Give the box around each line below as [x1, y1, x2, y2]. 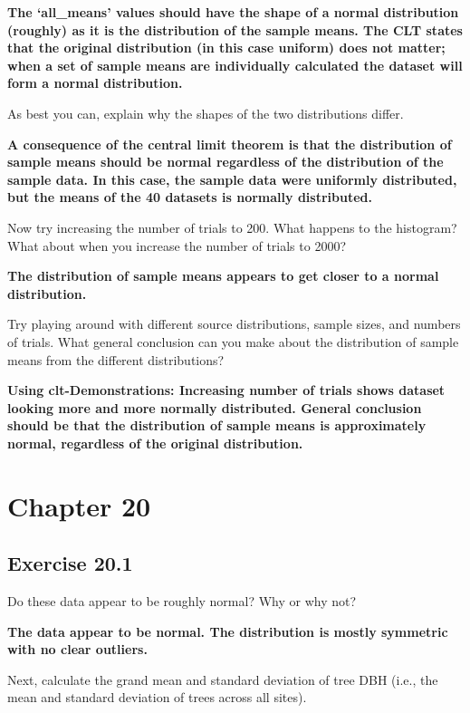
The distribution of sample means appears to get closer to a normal [7, 266, 439, 285]
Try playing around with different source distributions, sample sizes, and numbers [7, 314, 461, 333]
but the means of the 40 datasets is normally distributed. [7, 188, 372, 207]
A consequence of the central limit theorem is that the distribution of [7, 134, 452, 153]
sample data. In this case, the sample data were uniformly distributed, [7, 169, 457, 188]
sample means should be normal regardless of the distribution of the [7, 152, 444, 171]
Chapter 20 [7, 487, 151, 524]
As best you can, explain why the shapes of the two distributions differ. [7, 103, 404, 122]
